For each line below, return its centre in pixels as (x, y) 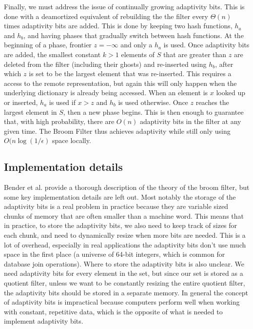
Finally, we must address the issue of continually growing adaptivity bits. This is (124, 6)
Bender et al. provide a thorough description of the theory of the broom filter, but (127, 187)
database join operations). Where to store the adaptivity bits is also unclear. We (124, 263)
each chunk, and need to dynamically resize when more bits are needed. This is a (125, 235)
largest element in (30, 112)
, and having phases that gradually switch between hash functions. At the (134, 35)
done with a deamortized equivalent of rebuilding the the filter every (106, 16)
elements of (138, 54)
